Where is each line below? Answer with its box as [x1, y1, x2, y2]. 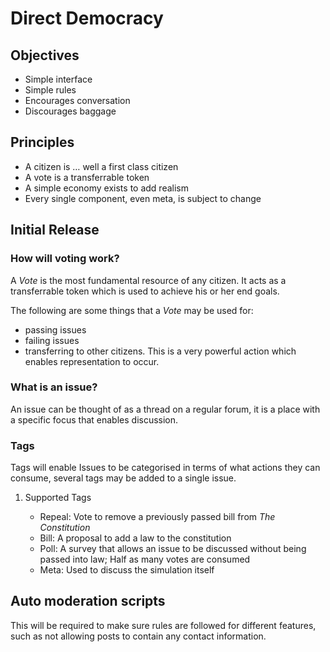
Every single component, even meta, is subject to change [24, 192, 262, 204]
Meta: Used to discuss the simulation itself [39, 564, 215, 576]
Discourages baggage [24, 105, 117, 117]
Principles [10, 134, 75, 151]
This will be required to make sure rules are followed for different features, [10, 619, 317, 631]
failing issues [24, 334, 80, 346]
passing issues [24, 323, 87, 336]
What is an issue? [10, 380, 98, 394]
